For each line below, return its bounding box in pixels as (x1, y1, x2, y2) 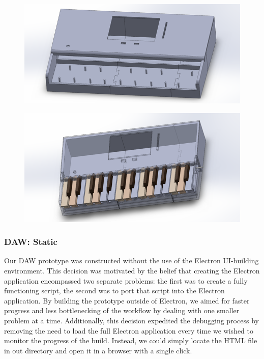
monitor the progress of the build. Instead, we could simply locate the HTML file (4, 335, 257, 346)
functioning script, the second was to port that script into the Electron (4, 285, 225, 296)
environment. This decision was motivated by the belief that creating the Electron (4, 265, 260, 276)
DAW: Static (4, 235, 57, 248)
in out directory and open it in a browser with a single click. (4, 345, 192, 355)
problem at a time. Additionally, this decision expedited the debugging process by (4, 315, 259, 325)
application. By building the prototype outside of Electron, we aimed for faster (4, 295, 250, 306)
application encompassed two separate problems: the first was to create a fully (4, 275, 248, 286)
